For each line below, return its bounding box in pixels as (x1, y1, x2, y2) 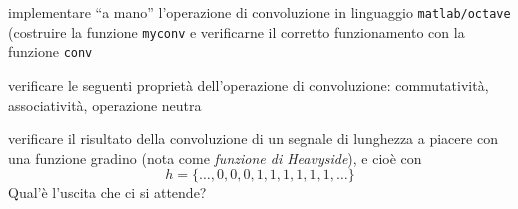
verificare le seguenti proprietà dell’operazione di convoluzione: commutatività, (8, 74, 489, 95)
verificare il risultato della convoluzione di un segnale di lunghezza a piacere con (8, 128, 498, 149)
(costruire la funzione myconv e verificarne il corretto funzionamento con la (8, 21, 465, 42)
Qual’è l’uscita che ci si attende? (8, 182, 207, 203)
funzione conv (8, 41, 93, 62)
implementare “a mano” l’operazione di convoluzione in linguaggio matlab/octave (8, 2, 511, 22)
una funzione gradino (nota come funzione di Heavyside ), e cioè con (8, 147, 422, 168)
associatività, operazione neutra (8, 94, 202, 115)
